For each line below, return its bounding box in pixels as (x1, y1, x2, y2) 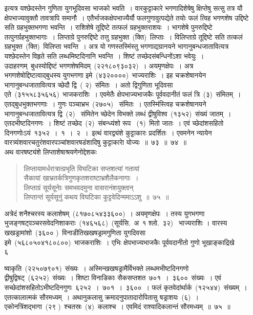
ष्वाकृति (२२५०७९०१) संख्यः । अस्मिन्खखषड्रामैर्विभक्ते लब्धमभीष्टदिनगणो (4, 263, 189, 273)
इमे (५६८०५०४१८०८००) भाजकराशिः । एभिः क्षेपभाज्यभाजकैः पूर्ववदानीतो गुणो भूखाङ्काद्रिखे (4, 237, 234, 247)
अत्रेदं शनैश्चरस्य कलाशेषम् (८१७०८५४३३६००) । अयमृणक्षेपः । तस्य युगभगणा (4, 208, 205, 218)
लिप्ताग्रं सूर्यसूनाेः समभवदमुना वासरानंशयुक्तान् (23, 182, 133, 192)
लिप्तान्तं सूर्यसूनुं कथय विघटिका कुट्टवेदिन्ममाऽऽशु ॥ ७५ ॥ (23, 192, 169, 202)
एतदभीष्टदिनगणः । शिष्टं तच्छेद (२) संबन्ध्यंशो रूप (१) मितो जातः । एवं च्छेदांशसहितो (4, 118, 224, 128)
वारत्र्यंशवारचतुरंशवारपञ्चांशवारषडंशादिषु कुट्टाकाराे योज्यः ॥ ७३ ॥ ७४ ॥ (4, 137, 187, 147)
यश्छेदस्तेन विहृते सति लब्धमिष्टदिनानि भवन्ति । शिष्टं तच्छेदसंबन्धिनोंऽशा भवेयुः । (4, 50, 204, 61)
